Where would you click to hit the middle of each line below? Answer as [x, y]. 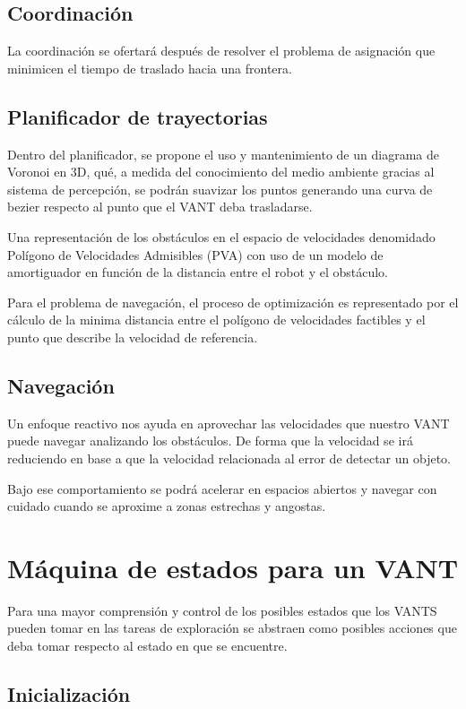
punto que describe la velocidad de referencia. [133, 337]
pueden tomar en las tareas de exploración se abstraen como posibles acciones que [232, 628]
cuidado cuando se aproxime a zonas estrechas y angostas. [167, 506]
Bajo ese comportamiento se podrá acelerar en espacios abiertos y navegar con [222, 488]
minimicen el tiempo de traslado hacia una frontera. [150, 68]
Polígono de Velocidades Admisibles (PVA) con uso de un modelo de [195, 254]
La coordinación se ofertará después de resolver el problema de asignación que [221, 51]
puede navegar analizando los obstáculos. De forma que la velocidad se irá [210, 441]
